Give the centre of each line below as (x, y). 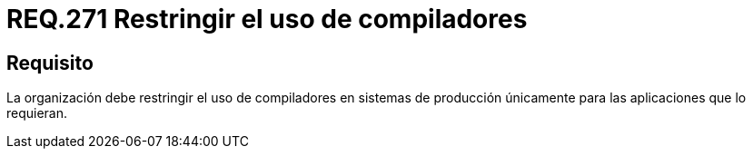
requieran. (37, 113)
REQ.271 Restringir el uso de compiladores (267, 19)
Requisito (50, 63)
